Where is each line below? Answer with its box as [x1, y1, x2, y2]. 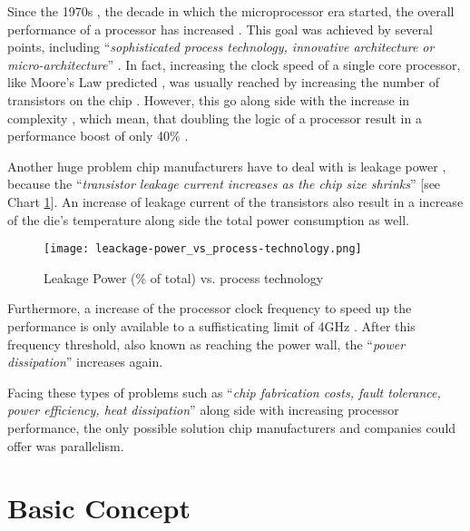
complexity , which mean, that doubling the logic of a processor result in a [7, 108, 422, 127]
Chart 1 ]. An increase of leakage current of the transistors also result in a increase [7, 192, 464, 211]
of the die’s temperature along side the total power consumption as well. [7, 210, 409, 229]
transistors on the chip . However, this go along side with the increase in [7, 90, 410, 109]
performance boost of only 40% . [7, 126, 189, 145]
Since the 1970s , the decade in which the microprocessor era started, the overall [7, 2, 455, 20]
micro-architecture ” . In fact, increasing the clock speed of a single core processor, [7, 54, 461, 74]
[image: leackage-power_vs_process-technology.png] [44, 242, 362, 256]
